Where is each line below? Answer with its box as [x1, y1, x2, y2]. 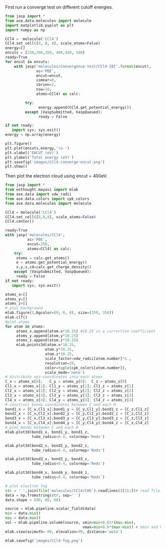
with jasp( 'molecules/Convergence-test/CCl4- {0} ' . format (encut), [14, 64, 152, 69]
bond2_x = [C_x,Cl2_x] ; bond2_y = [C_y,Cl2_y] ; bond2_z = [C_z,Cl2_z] [5, 411, 149, 416]
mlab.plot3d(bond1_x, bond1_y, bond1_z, [5, 430, 90, 434]
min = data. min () [5, 511, 41, 516]
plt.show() [5, 164, 28, 169]
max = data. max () [5, 515, 41, 520]
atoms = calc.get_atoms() [16, 255, 70, 261]
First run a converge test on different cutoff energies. [5, 4, 114, 10]
